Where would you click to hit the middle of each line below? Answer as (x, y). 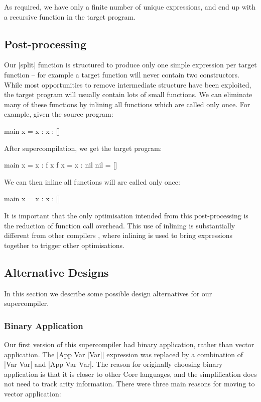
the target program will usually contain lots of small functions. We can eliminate (128, 94)
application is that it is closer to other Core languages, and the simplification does (130, 374)
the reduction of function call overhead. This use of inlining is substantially (120, 225)
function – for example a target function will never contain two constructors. (122, 74)
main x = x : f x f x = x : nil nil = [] (61, 165)
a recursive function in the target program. (70, 16)
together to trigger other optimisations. (64, 245)
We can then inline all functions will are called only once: (92, 181)
